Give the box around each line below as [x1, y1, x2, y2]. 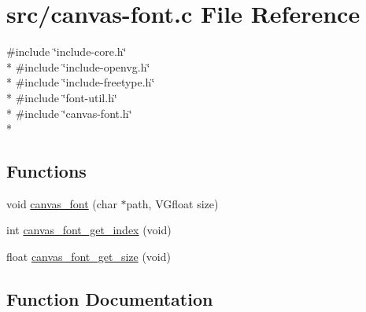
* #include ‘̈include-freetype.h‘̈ [6, 74, 155, 90]
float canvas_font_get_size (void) [6, 248, 171, 265]
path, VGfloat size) [126, 195, 219, 211]
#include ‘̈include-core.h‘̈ [6, 43, 127, 60]
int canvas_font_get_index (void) [6, 222, 172, 238]
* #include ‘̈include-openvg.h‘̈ [6, 58, 150, 75]
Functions [6, 159, 87, 183]
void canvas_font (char [6, 195, 117, 211]
